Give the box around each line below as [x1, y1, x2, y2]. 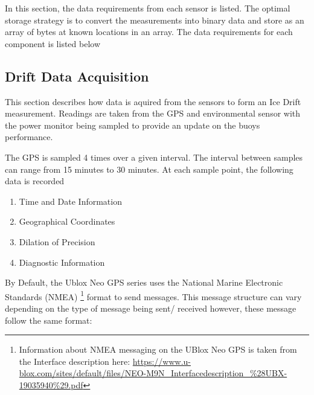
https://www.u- [132, 355, 191, 367]
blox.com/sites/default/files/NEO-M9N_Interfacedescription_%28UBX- [19, 367, 287, 379]
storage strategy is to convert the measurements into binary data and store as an [5, 13, 304, 26]
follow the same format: [5, 313, 92, 326]
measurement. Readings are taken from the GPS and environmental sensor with [5, 107, 301, 120]
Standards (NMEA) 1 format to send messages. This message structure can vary [5, 288, 302, 303]
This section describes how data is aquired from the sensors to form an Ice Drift [5, 95, 301, 108]
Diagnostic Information [19, 255, 105, 268]
